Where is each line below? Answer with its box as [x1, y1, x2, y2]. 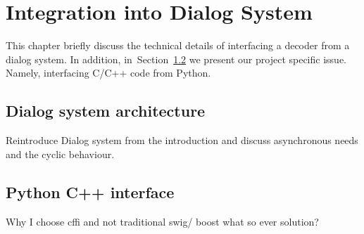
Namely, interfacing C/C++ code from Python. [6, 65, 211, 80]
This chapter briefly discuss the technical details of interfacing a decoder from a [6, 38, 350, 53]
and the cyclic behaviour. [6, 146, 115, 161]
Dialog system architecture [6, 100, 206, 122]
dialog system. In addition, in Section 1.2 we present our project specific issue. [6, 51, 346, 66]
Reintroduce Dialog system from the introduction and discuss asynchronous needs [6, 133, 358, 148]
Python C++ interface [6, 181, 175, 202]
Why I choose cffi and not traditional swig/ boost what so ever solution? [6, 214, 319, 228]
